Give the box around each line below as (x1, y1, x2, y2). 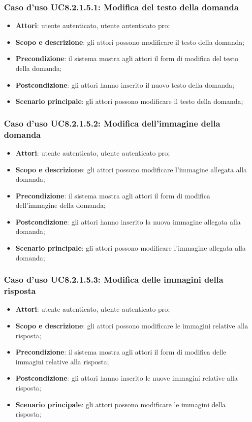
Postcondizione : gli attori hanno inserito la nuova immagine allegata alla (15, 216, 241, 227)
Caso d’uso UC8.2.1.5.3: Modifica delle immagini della (4, 273, 223, 286)
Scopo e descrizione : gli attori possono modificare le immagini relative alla (15, 321, 248, 330)
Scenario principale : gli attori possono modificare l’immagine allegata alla (15, 243, 246, 253)
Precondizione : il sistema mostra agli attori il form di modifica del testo (15, 53, 238, 64)
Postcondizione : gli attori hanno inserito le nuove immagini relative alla (15, 373, 238, 383)
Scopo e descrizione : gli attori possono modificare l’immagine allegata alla (15, 164, 247, 174)
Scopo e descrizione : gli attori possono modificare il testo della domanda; (15, 36, 245, 47)
